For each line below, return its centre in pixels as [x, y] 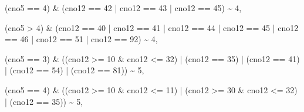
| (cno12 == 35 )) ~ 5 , [44, 101]
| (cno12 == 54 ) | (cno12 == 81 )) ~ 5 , [75, 70]
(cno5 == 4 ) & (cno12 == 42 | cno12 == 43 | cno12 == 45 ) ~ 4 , [123, 8]
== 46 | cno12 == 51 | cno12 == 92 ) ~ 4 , [81, 39]
